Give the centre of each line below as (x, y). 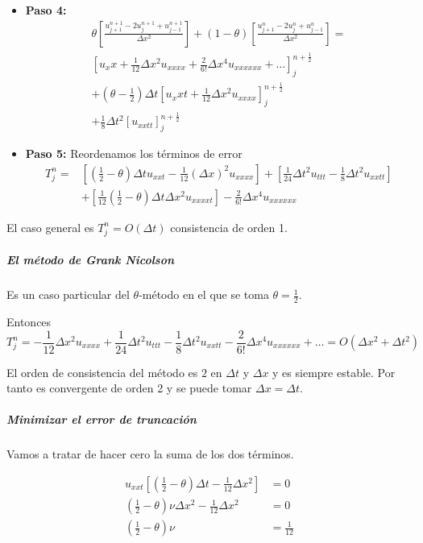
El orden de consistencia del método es (102, 372)
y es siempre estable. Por (334, 372)
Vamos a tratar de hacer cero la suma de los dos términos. (150, 454)
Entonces (29, 321)
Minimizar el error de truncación (102, 419)
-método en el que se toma (204, 294)
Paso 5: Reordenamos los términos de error (134, 153)
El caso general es (50, 227)
